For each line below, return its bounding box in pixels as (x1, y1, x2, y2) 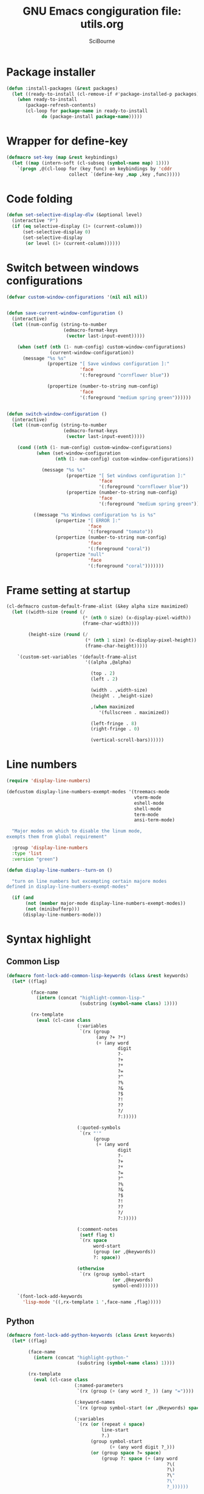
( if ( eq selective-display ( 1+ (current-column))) (12, 224, 143, 230)
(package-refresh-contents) (25, 102, 97, 108)
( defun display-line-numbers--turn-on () (6, 867, 113, 873)
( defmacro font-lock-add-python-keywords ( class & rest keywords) (6, 1332, 175, 1338)
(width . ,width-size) (90, 687, 148, 693)
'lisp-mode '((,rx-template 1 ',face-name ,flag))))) (22, 1299, 162, 1305)
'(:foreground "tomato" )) (87, 529, 154, 535)
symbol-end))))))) (112, 1283, 159, 1289)
